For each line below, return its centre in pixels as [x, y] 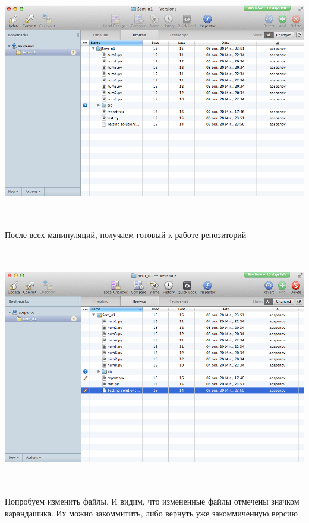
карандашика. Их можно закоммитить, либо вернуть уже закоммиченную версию [151, 513]
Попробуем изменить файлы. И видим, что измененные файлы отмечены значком [152, 501]
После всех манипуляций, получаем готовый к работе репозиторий [126, 235]
